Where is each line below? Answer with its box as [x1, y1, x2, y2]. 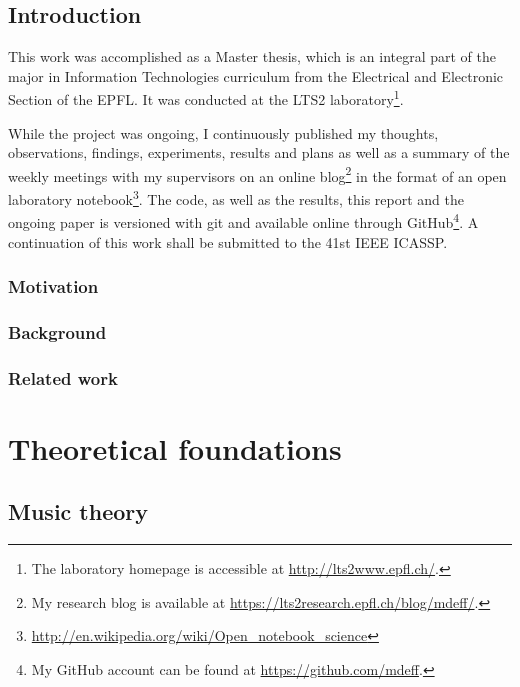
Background [8, 319, 107, 344]
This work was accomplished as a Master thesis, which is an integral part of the [8, 46, 496, 67]
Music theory [8, 496, 149, 527]
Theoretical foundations [8, 427, 342, 468]
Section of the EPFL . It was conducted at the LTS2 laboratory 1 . [8, 86, 404, 110]
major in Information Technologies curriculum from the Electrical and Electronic [8, 65, 504, 86]
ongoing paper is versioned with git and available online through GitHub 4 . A [8, 209, 479, 232]
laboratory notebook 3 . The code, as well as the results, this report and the [8, 186, 464, 209]
